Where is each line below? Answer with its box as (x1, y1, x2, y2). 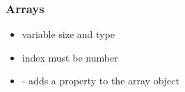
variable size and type (22, 27, 115, 42)
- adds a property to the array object (22, 73, 179, 88)
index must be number (22, 50, 118, 64)
